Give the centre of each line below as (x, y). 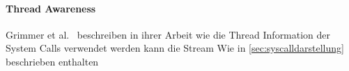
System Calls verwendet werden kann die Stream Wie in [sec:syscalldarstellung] (175, 48)
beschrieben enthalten (52, 61)
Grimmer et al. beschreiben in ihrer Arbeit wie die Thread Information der (168, 34)
